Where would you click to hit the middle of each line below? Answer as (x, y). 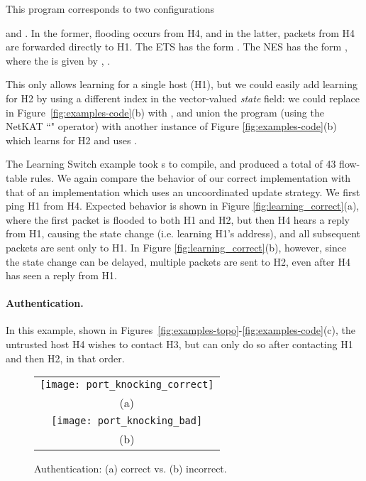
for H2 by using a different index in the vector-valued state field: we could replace (183, 98)
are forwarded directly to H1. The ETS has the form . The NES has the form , (177, 47)
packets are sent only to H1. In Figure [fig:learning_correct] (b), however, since (176, 247)
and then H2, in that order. (65, 358)
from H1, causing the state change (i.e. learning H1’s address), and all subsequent (183, 233)
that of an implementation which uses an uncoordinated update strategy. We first (183, 191)
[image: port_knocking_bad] (127, 421)
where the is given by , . (58, 60)
